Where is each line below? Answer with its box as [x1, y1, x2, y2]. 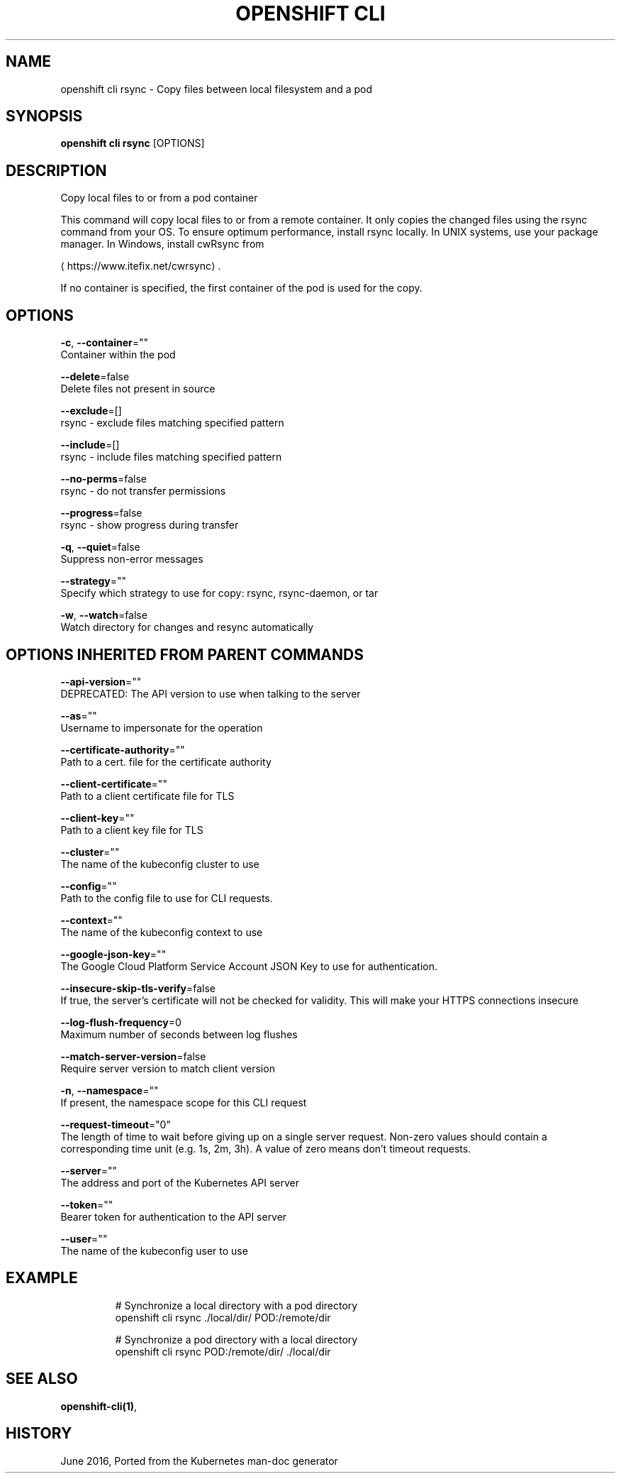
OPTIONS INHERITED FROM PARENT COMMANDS [6, 645, 364, 664]
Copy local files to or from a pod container [60, 192, 258, 204]
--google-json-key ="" [60, 947, 167, 960]
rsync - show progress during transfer [60, 519, 239, 532]
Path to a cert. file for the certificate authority [60, 755, 272, 768]
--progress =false [60, 507, 142, 519]
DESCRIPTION [6, 161, 107, 180]
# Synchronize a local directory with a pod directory [115, 1299, 358, 1312]
